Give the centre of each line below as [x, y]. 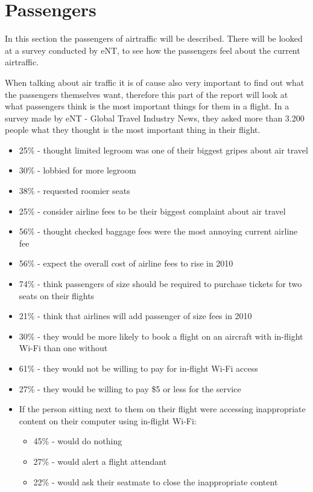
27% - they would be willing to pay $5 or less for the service [130, 388]
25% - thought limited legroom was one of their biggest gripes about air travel [163, 150]
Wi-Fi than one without [63, 348]
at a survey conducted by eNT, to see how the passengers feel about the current [153, 50]
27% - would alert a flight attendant [100, 461]
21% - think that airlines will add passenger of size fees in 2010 [135, 316]
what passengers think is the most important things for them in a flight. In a [147, 106]
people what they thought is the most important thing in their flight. [133, 130]
